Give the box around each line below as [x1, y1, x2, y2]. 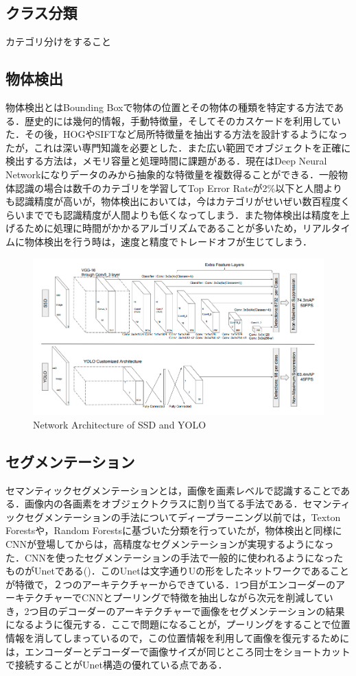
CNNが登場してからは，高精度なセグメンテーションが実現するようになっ [5, 536, 334, 551]
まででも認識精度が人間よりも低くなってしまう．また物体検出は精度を [24, 207, 340, 221]
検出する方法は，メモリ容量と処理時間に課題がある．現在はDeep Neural [5, 154, 327, 168]
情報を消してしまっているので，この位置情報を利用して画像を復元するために [5, 631, 350, 645]
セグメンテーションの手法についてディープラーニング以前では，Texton [24, 509, 341, 524]
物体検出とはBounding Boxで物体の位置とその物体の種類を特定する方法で [5, 100, 334, 114]
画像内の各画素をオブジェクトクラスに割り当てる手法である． [24, 496, 303, 511]
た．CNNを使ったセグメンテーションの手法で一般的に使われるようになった [5, 550, 344, 564]
